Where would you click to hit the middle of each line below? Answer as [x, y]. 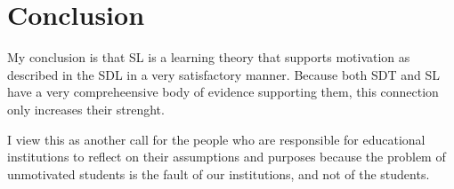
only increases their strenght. [86, 109]
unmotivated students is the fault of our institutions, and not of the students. [219, 173]
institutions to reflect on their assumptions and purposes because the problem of [227, 157]
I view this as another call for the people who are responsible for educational [216, 139]
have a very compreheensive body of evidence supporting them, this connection [223, 92]
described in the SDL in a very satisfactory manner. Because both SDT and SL [223, 74]
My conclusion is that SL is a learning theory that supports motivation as [209, 57]
